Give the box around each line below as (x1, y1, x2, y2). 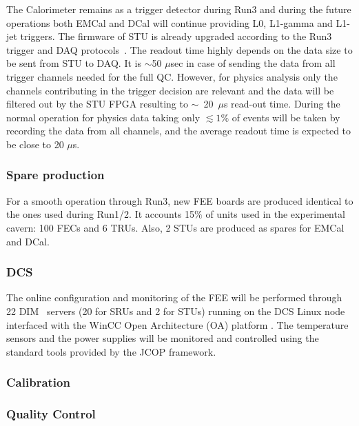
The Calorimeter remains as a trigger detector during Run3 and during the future (6, 2, 351, 16)
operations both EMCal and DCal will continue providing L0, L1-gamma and (6, 15, 333, 30)
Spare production (6, 166, 105, 183)
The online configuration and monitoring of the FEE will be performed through (6, 290, 342, 305)
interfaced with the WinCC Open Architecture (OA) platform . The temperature (6, 317, 349, 332)
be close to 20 (6, 136, 64, 151)
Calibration (6, 374, 70, 391)
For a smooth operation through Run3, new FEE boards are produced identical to (6, 193, 353, 207)
